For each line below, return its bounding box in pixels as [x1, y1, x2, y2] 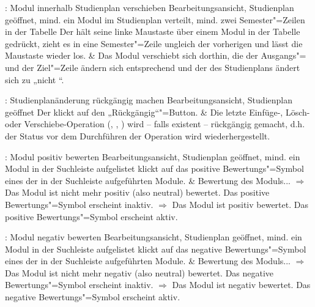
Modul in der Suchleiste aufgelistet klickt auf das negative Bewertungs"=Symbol [5, 242, 306, 255]
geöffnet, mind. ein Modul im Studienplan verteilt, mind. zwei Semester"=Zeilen [5, 13, 305, 26]
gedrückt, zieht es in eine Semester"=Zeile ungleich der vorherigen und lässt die [5, 37, 303, 50]
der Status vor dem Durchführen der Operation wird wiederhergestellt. [5, 129, 270, 142]
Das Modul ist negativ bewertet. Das [172, 278, 311, 291]
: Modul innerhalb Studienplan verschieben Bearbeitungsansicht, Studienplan [5, 1, 294, 13]
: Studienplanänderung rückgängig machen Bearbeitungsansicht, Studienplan [5, 94, 292, 106]
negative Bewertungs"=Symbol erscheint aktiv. [5, 290, 180, 303]
